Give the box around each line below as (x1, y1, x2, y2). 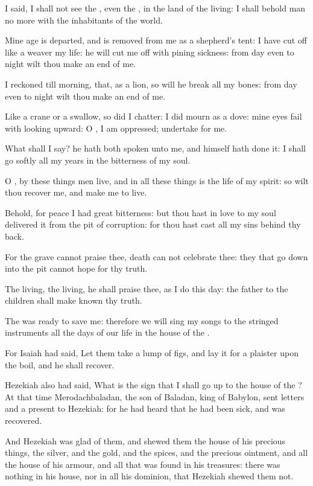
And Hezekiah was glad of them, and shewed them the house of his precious (5, 434, 286, 447)
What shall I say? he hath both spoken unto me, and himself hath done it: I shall (5, 142, 306, 155)
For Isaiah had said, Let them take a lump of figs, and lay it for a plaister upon (5, 347, 299, 359)
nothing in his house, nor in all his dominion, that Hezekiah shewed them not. (5, 470, 294, 482)
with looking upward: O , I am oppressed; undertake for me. (5, 121, 227, 134)
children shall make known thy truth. (5, 294, 142, 307)
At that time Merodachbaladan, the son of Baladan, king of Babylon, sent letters (5, 390, 305, 403)
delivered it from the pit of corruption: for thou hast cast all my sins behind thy (5, 218, 301, 231)
